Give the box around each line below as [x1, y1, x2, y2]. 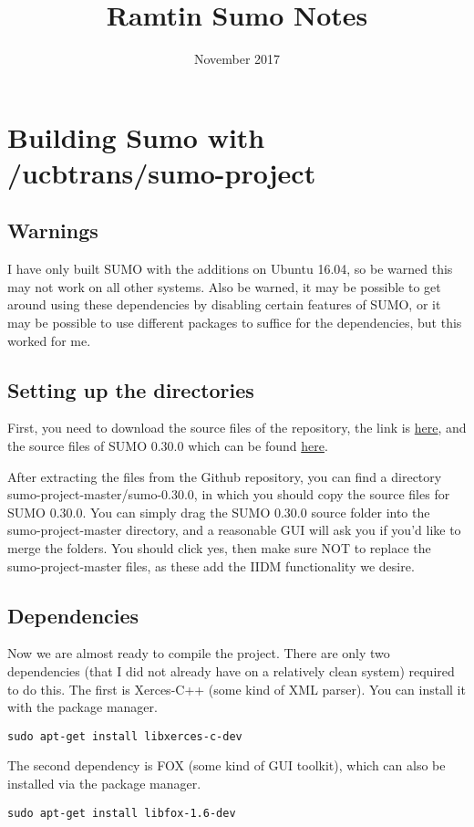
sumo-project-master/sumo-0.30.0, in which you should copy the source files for [7, 485, 450, 504]
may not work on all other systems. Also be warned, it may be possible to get [7, 277, 441, 296]
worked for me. [7, 330, 91, 350]
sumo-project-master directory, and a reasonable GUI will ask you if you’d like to [7, 520, 461, 539]
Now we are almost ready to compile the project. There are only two [7, 644, 390, 663]
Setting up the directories [7, 375, 254, 403]
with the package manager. [7, 697, 158, 717]
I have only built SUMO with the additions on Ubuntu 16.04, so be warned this [7, 259, 453, 278]
